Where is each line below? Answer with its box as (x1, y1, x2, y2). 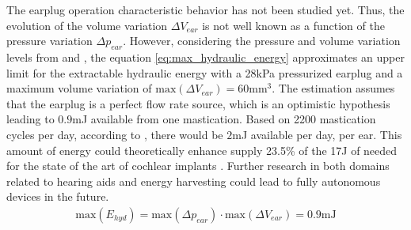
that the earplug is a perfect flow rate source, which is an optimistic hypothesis (6, 95, 390, 111)
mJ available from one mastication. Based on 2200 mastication (72, 111, 376, 127)
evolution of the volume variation (6, 17, 168, 33)
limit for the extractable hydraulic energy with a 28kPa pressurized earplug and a (6, 64, 403, 81)
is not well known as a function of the (202, 17, 385, 33)
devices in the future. (6, 188, 109, 205)
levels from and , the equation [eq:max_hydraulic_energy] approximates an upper (6, 48, 405, 65)
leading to (6, 111, 55, 127)
